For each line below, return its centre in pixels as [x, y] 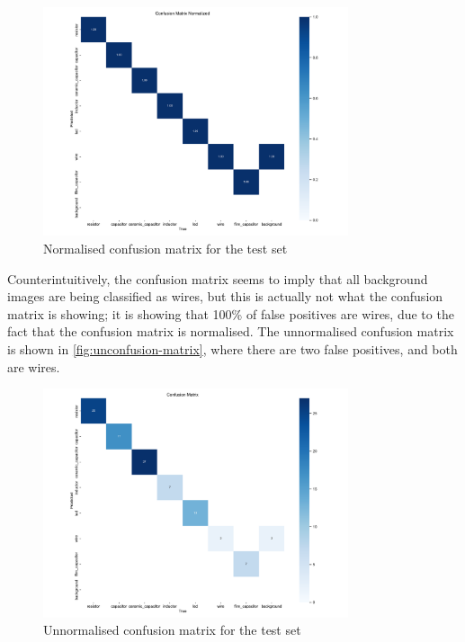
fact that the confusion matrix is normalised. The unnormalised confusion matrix [231, 331]
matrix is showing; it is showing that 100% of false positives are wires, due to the [231, 313]
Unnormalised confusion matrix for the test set [172, 630]
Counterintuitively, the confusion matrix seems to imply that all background [218, 278]
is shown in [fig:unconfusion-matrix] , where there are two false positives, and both [232, 348]
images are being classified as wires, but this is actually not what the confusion [225, 296]
